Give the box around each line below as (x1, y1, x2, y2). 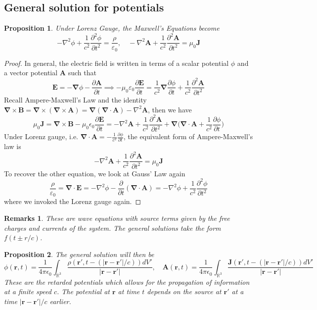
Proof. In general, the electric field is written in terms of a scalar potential (4, 57, 229, 68)
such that (68, 67, 96, 78)
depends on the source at (147, 286, 222, 297)
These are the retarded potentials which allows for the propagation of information (4, 276, 250, 287)
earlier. (49, 296, 71, 306)
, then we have (148, 104, 192, 114)
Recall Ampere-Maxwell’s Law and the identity (4, 94, 147, 104)
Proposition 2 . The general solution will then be (4, 249, 154, 259)
